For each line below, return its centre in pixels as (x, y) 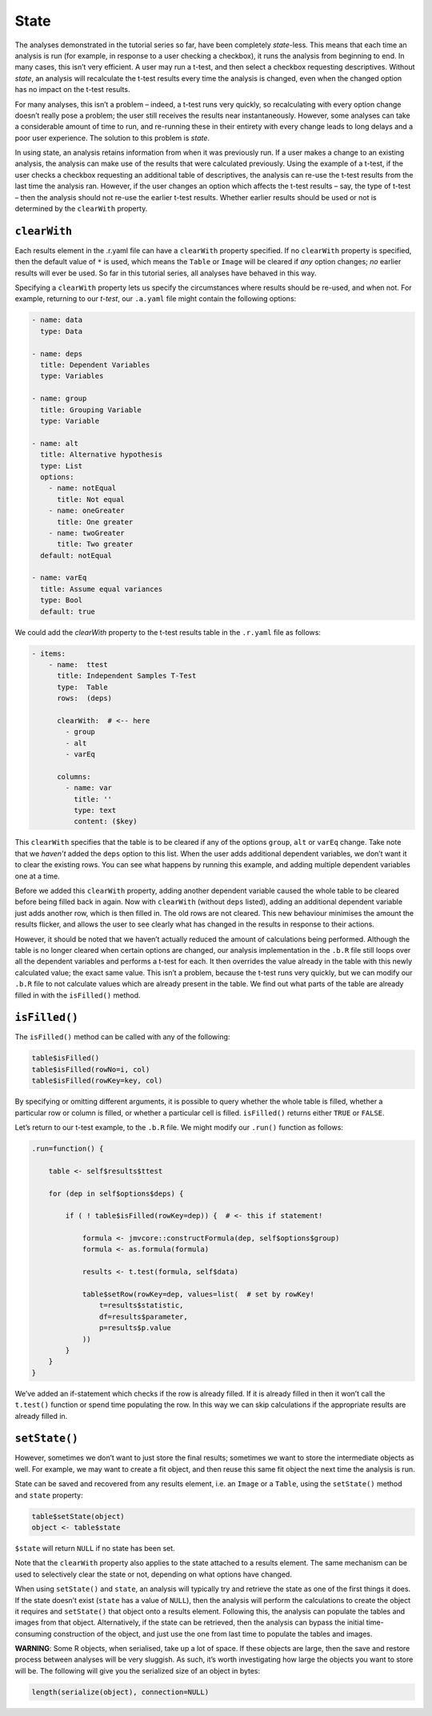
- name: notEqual (82, 488)
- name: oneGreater (87, 511)
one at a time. (37, 876)
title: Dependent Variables (95, 365)
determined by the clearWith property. (81, 209)
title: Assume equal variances (102, 589)
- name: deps (57, 354)
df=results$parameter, (143, 1316)
